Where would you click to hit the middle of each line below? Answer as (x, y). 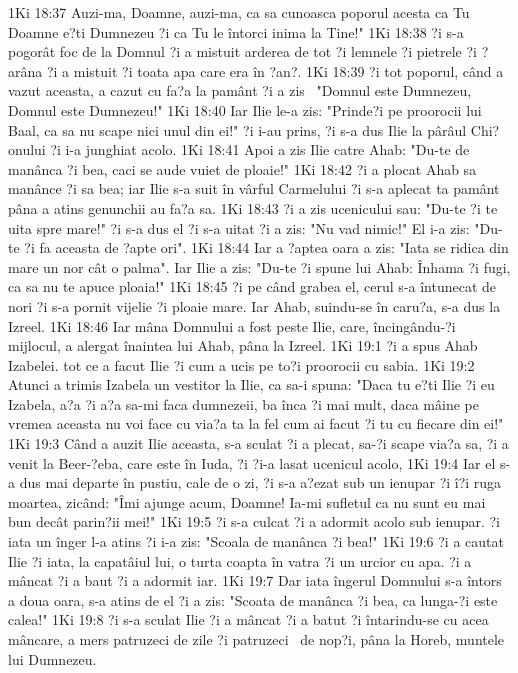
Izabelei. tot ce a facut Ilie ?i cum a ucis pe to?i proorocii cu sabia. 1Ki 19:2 (241, 364)
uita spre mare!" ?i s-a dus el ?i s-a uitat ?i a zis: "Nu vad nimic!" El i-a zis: (239, 227)
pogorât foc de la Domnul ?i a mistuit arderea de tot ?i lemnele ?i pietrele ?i (242, 51)
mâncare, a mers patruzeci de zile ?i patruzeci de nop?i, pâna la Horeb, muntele (256, 639)
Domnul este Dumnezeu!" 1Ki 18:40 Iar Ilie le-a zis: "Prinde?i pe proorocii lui (245, 109)
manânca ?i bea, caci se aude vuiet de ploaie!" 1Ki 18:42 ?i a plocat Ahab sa (242, 168)
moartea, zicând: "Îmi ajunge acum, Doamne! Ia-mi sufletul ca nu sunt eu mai (247, 501)
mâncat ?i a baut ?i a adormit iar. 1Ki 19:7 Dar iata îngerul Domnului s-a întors (255, 580)
